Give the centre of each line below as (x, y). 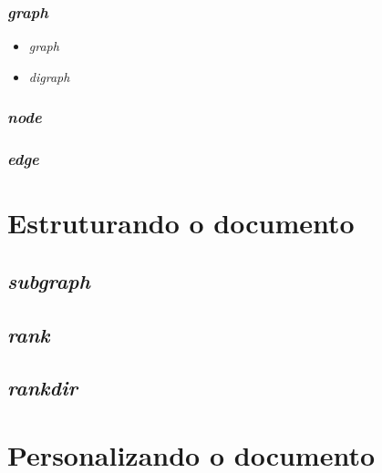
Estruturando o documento (181, 223)
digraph (49, 76)
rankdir (42, 388)
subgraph (49, 280)
